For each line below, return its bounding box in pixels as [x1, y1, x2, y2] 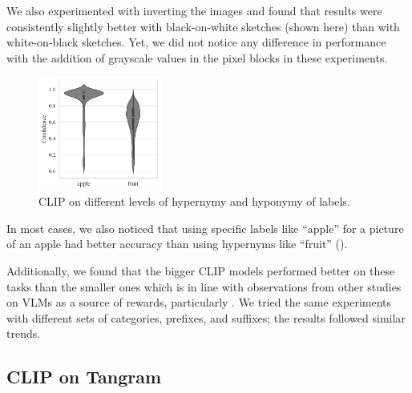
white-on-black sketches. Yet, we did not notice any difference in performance [6, 34, 386, 50]
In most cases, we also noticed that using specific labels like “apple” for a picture [6, 219, 404, 236]
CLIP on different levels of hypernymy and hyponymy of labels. [38, 193, 350, 210]
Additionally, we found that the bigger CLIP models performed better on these [6, 263, 395, 279]
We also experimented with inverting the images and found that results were [6, 2, 382, 18]
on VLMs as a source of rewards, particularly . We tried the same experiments [6, 294, 392, 311]
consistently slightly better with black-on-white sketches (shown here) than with [6, 18, 400, 34]
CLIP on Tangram [6, 364, 162, 389]
